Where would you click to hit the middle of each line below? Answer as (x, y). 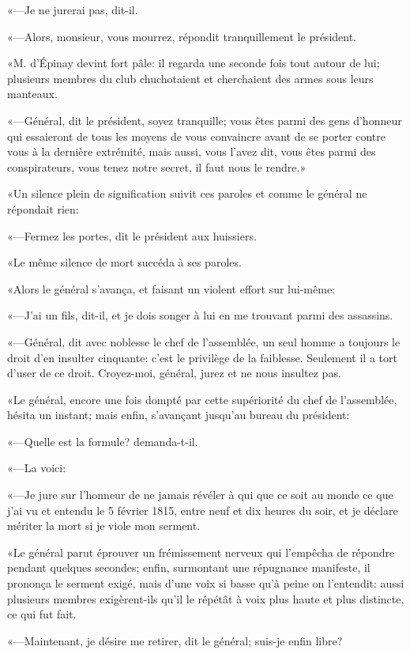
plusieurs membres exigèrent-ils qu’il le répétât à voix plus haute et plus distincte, (206, 598)
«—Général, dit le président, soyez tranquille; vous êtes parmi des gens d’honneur (205, 120)
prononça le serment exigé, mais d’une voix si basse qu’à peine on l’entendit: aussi (206, 583)
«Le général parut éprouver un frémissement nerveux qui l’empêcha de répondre (201, 552)
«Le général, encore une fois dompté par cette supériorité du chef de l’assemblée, (202, 399)
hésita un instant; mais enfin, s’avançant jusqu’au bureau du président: (179, 415)
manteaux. (32, 94)
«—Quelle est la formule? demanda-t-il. (103, 441)
